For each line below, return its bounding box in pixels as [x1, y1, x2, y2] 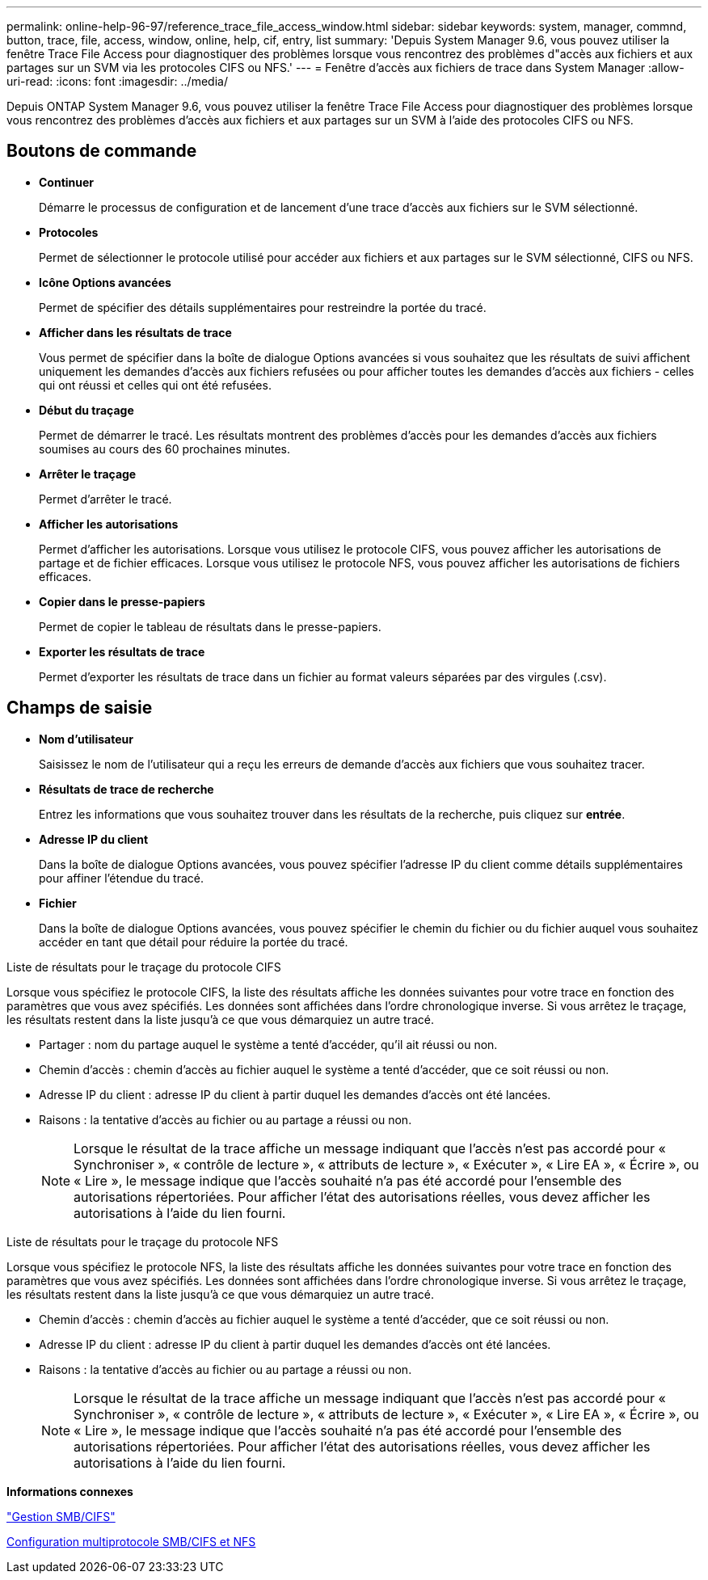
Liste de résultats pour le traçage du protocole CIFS [6, 959, 281, 974]
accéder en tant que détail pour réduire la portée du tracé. [39, 934, 348, 949]
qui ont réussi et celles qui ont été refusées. [39, 377, 272, 392]
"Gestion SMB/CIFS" [6, 1509, 116, 1523]
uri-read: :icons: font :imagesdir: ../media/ [6, 74, 228, 88]
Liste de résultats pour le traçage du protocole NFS [6, 1234, 279, 1249]
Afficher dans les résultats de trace [39, 325, 232, 339]
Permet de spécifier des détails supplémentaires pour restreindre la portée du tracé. [39, 300, 487, 314]
